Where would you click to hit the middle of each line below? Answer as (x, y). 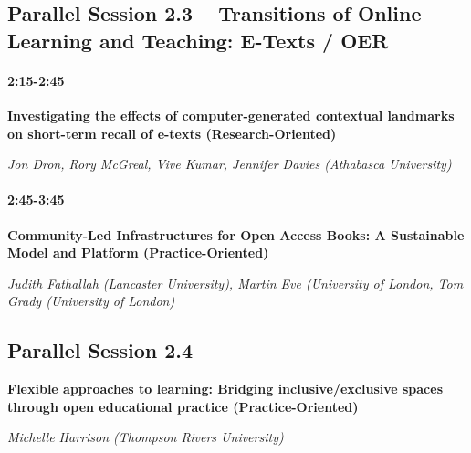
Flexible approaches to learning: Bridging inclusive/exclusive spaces (225, 389)
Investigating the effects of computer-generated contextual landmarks (231, 115)
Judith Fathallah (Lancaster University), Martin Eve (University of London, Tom (235, 283)
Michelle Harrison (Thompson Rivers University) (146, 437)
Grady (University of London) (91, 301)
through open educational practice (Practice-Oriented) (183, 406)
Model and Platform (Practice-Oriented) (138, 253)
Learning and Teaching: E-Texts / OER (198, 40)
